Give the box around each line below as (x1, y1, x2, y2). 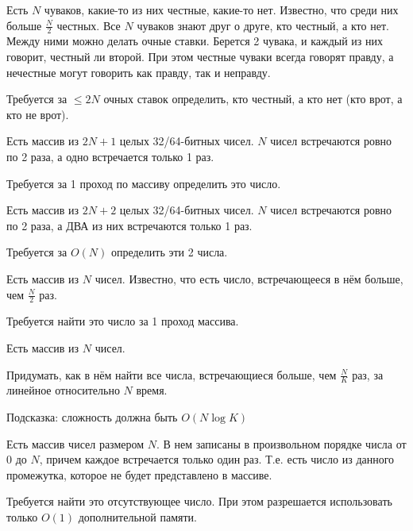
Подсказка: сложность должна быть (6, 408, 178, 425)
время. (136, 382, 168, 398)
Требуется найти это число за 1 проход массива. (6, 313, 239, 329)
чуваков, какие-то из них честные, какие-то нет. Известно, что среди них (44, 2, 399, 17)
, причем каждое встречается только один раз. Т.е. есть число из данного (39, 451, 395, 468)
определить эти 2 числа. (110, 244, 228, 260)
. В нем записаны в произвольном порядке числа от (156, 435, 407, 452)
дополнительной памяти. (78, 508, 197, 525)
